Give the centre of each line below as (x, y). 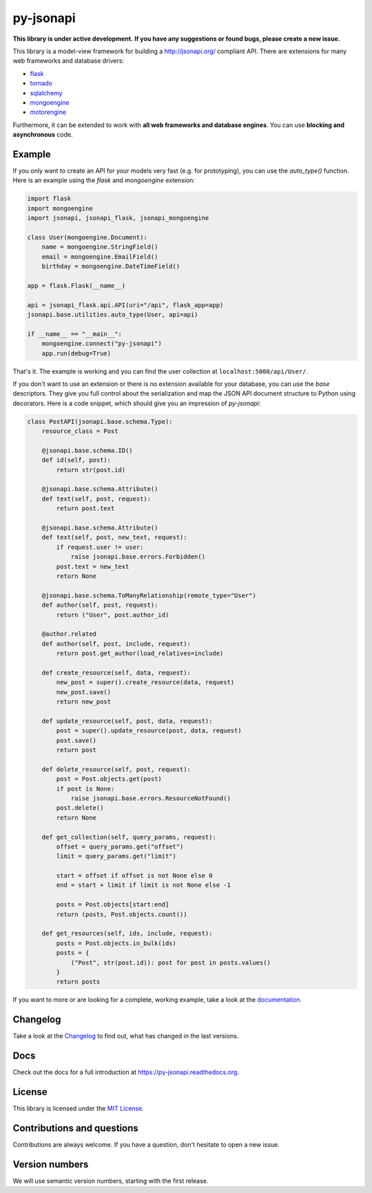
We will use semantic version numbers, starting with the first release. (111, 1181)
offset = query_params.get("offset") (120, 846)
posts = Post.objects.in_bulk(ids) (116, 943)
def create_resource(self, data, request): (116, 672)
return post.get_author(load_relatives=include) (140, 653)
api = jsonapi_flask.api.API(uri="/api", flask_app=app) (125, 305)
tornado (41, 84)
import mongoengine (60, 208)
